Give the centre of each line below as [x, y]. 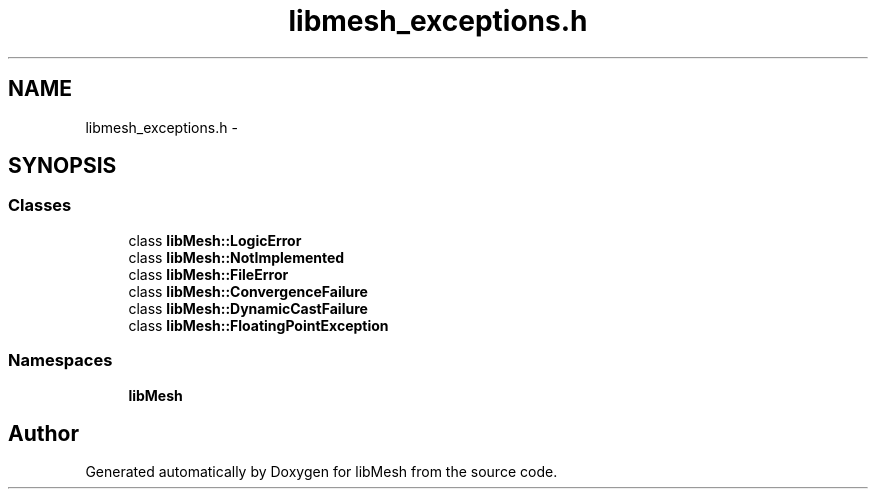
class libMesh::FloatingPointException [258, 325]
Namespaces [60, 360]
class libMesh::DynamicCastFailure [248, 308]
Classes [40, 205]
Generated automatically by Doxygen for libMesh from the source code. [321, 472]
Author [43, 433]
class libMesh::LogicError [215, 240]
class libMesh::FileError [208, 274]
